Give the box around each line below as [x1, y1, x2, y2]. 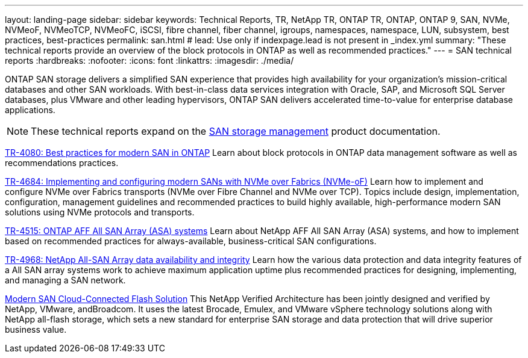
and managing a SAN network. [5, 275, 126, 285]
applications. [5, 105, 55, 115]
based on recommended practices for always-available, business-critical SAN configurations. [5, 236, 377, 246]
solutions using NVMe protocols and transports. [5, 207, 195, 217]
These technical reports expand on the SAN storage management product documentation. [31, 125, 441, 137]
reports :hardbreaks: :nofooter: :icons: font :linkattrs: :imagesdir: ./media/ [5, 55, 294, 66]
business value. [5, 324, 67, 335]
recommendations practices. [5, 158, 119, 168]
